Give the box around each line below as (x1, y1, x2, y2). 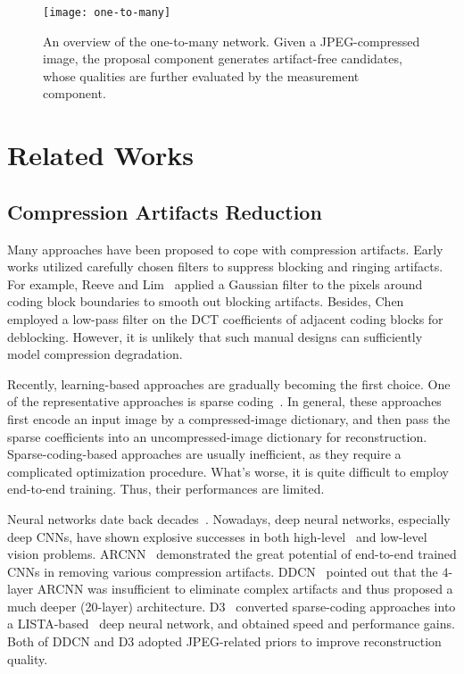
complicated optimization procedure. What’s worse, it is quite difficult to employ (7, 462, 450, 480)
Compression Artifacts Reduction (7, 197, 322, 225)
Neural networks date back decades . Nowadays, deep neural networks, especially (7, 509, 451, 528)
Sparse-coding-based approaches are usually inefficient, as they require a (7, 445, 402, 463)
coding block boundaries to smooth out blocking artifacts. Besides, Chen (7, 292, 404, 311)
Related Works (7, 137, 195, 173)
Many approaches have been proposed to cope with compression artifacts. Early (7, 239, 443, 258)
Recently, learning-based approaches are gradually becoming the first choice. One (7, 374, 451, 393)
